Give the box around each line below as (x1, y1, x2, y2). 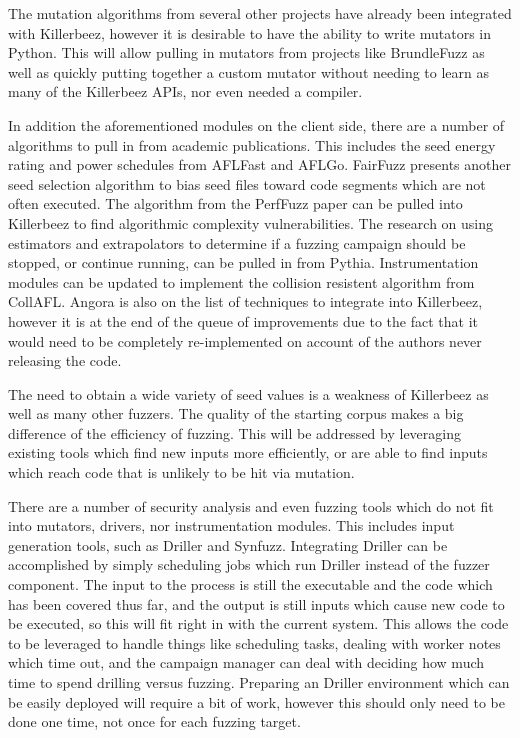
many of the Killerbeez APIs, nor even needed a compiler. (8, 81, 363, 102)
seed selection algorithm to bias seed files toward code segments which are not (8, 173, 486, 194)
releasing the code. (8, 350, 122, 371)
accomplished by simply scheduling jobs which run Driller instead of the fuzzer (8, 554, 490, 575)
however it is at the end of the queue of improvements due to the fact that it (8, 310, 478, 331)
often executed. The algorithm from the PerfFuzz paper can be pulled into (8, 193, 463, 214)
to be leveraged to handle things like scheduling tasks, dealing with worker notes (8, 632, 501, 653)
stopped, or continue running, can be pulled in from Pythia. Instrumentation (8, 252, 479, 273)
